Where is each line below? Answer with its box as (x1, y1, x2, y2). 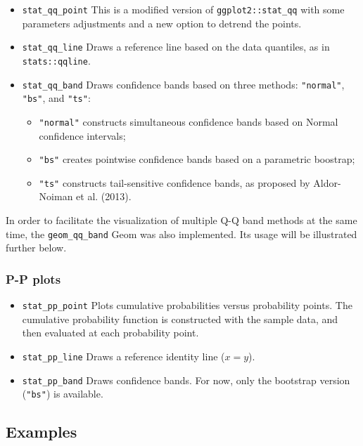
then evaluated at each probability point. (22, 325, 199, 340)
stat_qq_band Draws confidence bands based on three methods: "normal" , (22, 77, 345, 91)
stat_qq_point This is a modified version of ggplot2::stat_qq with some (22, 2, 345, 16)
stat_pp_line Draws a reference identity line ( (22, 348, 225, 363)
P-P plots (6, 270, 61, 287)
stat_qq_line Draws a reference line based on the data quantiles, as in (22, 39, 330, 54)
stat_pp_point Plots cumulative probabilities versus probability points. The (22, 298, 352, 313)
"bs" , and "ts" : (22, 91, 91, 105)
